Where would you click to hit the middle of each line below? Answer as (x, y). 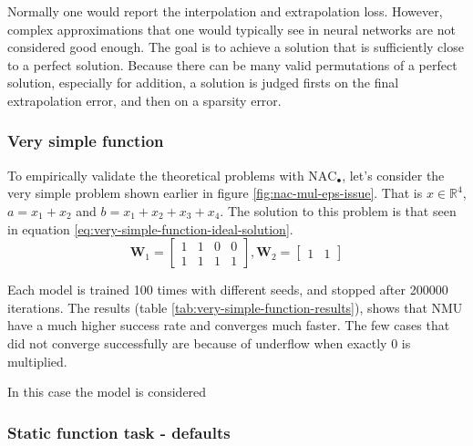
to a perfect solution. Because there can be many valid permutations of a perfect (232, 64)
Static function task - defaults (119, 432)
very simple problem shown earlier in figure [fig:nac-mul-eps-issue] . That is (215, 193)
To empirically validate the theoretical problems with (156, 175)
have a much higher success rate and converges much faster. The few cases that (229, 325)
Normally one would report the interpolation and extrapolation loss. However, (225, 11)
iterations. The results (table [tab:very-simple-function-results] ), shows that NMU (235, 307)
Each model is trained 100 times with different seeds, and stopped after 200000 (228, 290)
